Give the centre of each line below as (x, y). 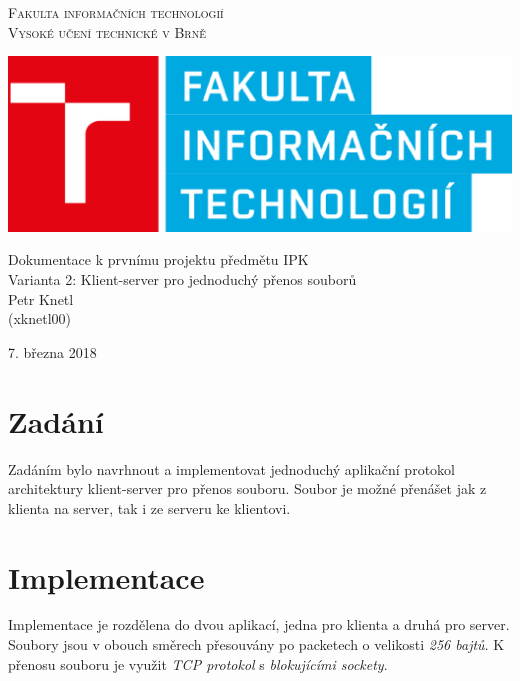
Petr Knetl (41, 298)
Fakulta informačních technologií (116, 12)
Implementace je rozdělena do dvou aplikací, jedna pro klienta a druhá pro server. (259, 624)
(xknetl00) (40, 318)
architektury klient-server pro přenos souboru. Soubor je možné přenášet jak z (247, 488)
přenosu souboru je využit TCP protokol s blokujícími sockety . (198, 663)
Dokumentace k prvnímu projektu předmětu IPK (158, 259)
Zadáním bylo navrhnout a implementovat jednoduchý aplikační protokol (231, 468)
